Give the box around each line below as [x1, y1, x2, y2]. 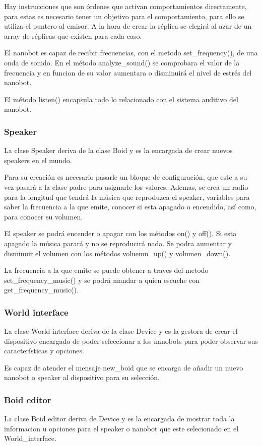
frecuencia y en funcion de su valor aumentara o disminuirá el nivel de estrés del [4, 67, 252, 78]
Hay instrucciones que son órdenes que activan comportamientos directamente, [4, 1, 247, 11]
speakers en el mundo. [4, 155, 72, 165]
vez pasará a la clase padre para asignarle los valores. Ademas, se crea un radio [4, 181, 248, 192]
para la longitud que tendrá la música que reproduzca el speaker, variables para [4, 191, 250, 202]
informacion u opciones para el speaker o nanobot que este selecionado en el [4, 423, 239, 433]
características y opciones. [4, 345, 84, 356]
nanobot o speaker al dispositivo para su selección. [4, 372, 160, 383]
